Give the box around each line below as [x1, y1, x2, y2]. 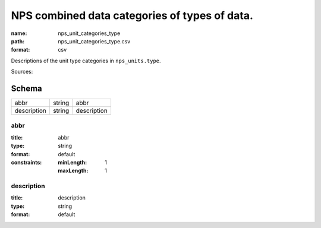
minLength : [58, 159, 87, 166]
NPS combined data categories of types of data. [11, 9, 254, 22]
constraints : [11, 159, 42, 166]
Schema [11, 83, 43, 93]
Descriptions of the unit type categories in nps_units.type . [11, 57, 161, 64]
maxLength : [58, 167, 89, 175]
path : [11, 37, 25, 45]
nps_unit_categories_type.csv [58, 37, 131, 45]
